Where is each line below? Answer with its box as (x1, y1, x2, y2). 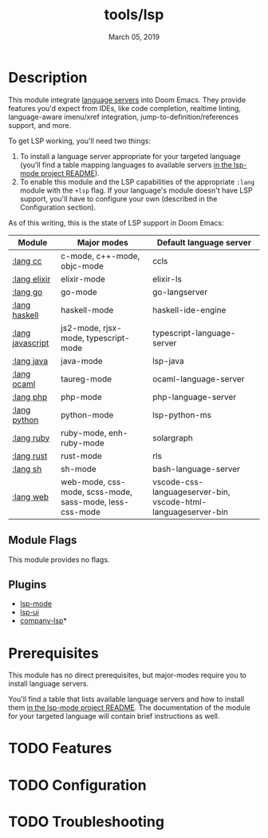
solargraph (152, 432, 193, 443)
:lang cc (12, 255, 42, 266)
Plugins (8, 577, 47, 591)
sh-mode (61, 463, 97, 474)
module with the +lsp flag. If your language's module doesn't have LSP (19, 186, 253, 195)
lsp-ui (19, 608, 40, 617)
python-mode (61, 409, 114, 421)
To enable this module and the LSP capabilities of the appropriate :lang (19, 177, 255, 186)
